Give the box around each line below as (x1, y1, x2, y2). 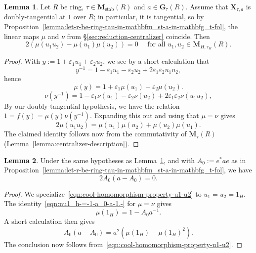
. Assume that (185, 1, 228, 11)
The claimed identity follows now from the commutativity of (4, 128, 187, 139)
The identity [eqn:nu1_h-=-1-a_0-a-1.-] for (4, 198, 136, 209)
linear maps (4, 31, 39, 41)
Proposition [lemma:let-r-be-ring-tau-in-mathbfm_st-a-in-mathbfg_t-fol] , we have (4, 165, 252, 175)
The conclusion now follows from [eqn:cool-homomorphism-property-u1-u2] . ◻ (4, 239, 243, 249)
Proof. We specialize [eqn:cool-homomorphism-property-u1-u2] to (4, 188, 202, 199)
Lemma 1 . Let (4, 1, 51, 11)
